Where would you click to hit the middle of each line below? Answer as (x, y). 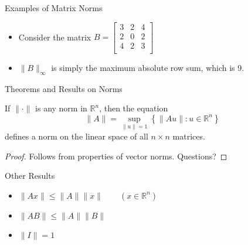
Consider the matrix (55, 37)
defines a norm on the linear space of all (77, 136)
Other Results (30, 176)
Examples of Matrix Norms (54, 8)
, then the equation (134, 108)
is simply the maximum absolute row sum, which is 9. (148, 67)
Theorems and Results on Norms (64, 88)
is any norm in (61, 108)
